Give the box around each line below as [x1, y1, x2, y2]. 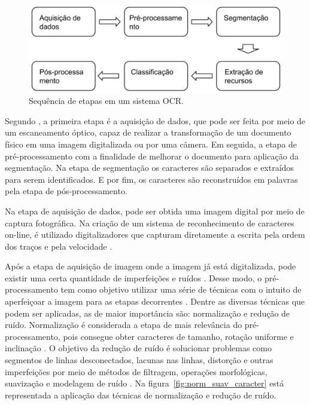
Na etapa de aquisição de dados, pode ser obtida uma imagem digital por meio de [5, 204, 305, 217]
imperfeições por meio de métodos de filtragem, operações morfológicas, [5, 365, 268, 378]
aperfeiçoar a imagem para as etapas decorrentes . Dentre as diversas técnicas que [5, 295, 305, 308]
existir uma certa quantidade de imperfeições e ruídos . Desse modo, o [5, 271, 262, 284]
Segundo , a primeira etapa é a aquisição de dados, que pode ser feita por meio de [5, 114, 306, 127]
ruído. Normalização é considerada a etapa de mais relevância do [5, 318, 242, 331]
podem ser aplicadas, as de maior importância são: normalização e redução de [5, 306, 290, 319]
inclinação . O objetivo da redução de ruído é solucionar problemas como [5, 342, 272, 354]
